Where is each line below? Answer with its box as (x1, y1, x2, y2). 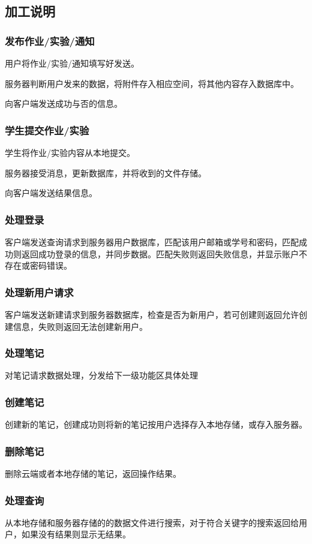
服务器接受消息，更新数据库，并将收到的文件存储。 (5, 166, 206, 179)
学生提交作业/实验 (5, 122, 89, 137)
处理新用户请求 (5, 284, 74, 299)
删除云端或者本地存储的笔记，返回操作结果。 (5, 467, 181, 480)
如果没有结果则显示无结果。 (21, 528, 131, 540)
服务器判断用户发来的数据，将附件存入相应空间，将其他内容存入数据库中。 (5, 77, 299, 89)
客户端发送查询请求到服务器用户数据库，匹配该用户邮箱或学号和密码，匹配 (5, 236, 299, 248)
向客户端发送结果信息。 (5, 187, 97, 199)
